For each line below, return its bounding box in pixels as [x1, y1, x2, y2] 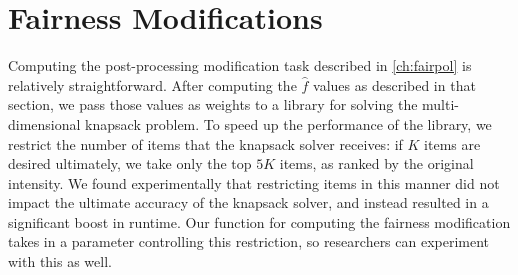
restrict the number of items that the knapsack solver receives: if [8, 133, 403, 154]
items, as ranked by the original [279, 153, 474, 174]
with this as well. [8, 251, 112, 272]
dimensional [8, 113, 81, 134]
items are [424, 133, 481, 154]
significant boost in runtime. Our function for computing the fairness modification [8, 211, 511, 232]
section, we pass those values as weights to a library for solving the [8, 94, 418, 115]
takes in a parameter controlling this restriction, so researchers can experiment [8, 231, 490, 252]
